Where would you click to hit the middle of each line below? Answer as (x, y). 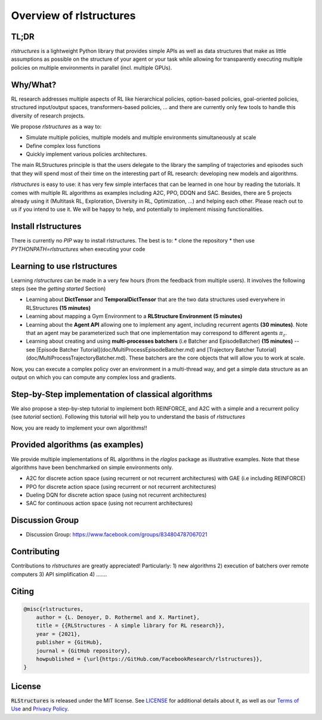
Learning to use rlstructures (64, 266)
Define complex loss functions (63, 145)
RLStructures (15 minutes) (58, 308)
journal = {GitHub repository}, (83, 651)
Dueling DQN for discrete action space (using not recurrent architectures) (116, 495)
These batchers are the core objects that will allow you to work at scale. (217, 358)
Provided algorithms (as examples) (78, 445)
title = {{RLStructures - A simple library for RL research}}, (131, 626)
